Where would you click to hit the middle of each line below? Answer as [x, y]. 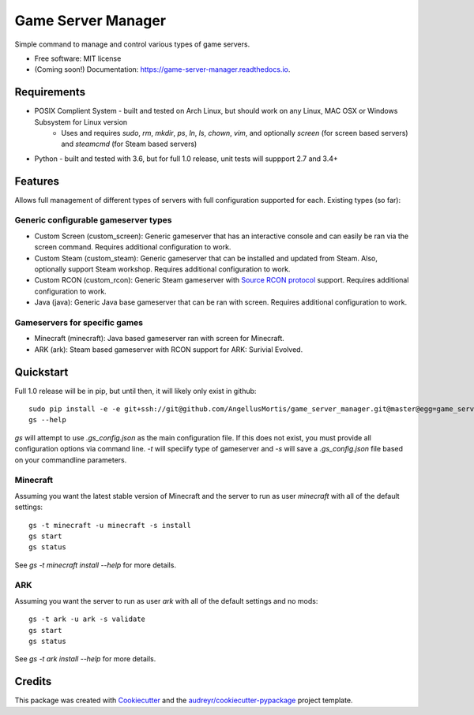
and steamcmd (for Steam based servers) [129, 144]
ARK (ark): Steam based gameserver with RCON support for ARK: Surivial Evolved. [169, 349]
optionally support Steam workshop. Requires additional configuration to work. [162, 269]
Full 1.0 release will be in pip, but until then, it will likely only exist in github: [135, 391]
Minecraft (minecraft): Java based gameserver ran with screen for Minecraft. [159, 339]
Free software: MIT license [78, 58]
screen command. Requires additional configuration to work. [133, 247]
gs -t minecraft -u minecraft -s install [110, 525]
